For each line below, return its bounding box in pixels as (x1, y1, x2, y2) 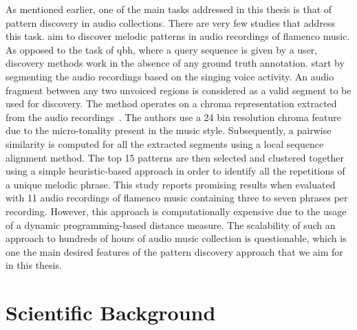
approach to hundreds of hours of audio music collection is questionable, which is (6, 231, 347, 245)
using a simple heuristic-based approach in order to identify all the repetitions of (6, 164, 345, 178)
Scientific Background (6, 298, 216, 327)
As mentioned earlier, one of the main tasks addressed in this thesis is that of (6, 2, 332, 16)
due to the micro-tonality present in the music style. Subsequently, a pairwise (6, 123, 332, 137)
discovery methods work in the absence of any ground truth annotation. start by (6, 56, 345, 70)
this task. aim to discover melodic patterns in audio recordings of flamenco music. (6, 29, 350, 43)
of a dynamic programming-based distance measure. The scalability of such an (6, 217, 336, 232)
